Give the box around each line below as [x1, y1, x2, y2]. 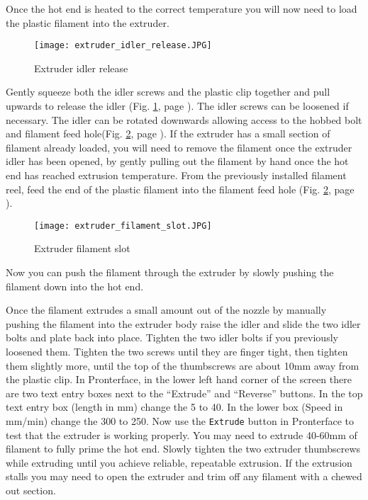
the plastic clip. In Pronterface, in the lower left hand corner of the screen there [6, 372, 352, 387]
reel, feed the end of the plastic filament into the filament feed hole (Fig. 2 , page [6, 181, 355, 196]
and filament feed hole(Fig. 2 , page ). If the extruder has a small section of [6, 126, 330, 141]
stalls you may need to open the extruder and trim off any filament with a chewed [6, 469, 362, 484]
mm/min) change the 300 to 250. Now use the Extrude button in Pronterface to [6, 413, 355, 428]
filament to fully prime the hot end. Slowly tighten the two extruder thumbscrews [6, 441, 361, 456]
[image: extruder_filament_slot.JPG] [34, 220, 212, 231]
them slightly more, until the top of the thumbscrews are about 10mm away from [6, 358, 359, 373]
